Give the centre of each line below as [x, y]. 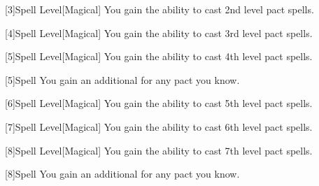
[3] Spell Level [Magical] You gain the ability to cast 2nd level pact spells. [159, 9]
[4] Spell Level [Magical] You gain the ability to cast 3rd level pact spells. [159, 33]
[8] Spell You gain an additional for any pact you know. [122, 174]
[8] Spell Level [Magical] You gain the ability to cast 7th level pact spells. [159, 150]
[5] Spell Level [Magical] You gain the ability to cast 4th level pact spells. [159, 56]
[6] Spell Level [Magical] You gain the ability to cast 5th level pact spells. [159, 103]
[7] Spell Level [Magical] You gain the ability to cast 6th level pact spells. [159, 126]
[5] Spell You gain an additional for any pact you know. [122, 79]
